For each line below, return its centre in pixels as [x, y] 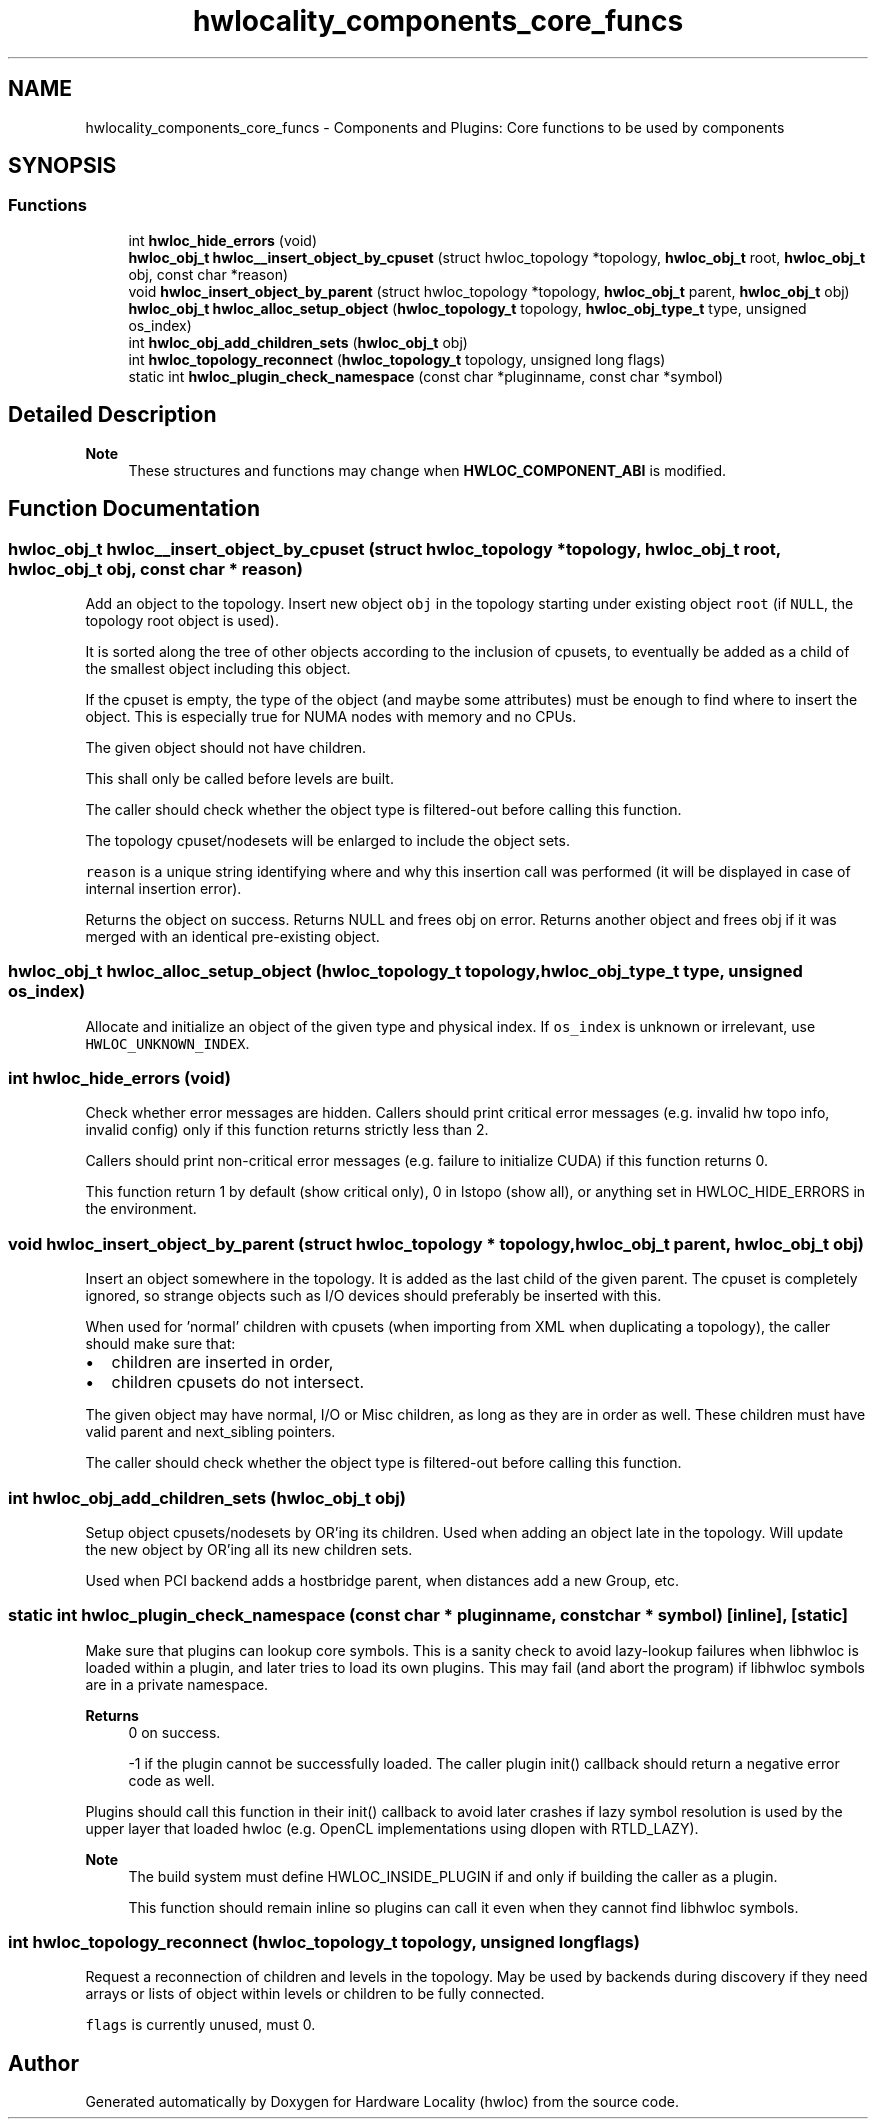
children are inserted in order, [222, 1362]
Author [43, 2063]
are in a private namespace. [177, 1684]
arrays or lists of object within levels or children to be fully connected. [315, 1994]
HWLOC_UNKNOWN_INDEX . [167, 1043]
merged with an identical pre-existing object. [232, 936]
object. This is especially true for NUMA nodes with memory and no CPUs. [331, 716]
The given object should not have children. [225, 747]
